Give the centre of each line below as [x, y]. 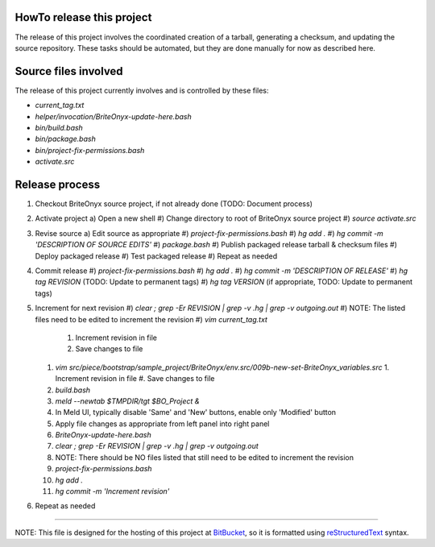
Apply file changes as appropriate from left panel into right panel [162, 424]
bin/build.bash [59, 127]
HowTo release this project [83, 17]
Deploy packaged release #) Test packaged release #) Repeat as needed [156, 256]
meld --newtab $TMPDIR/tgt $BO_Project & [128, 401]
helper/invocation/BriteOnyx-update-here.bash [114, 116]
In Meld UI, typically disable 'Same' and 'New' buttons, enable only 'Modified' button [196, 412]
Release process [58, 184]
